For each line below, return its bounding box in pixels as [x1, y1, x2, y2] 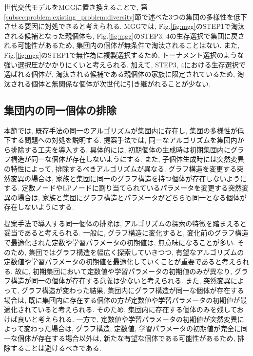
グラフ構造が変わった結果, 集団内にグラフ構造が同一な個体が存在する [21, 285, 244, 295]
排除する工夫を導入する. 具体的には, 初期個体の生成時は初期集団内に [10, 144, 231, 154]
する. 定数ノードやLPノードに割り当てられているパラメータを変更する [4, 183, 228, 193]
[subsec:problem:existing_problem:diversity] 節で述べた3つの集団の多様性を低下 [4, 11, 248, 21]
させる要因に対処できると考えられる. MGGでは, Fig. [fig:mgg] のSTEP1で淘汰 [4, 21, 245, 31]
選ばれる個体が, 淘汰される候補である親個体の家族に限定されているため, [4, 69, 235, 79]
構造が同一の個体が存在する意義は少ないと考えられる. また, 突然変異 [10, 275, 231, 286]
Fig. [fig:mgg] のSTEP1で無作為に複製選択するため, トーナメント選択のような [4, 49, 244, 60]
